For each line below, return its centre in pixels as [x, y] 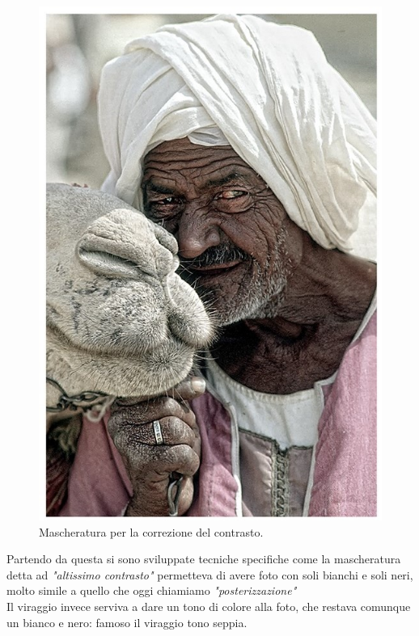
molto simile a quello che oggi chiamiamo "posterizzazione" [152, 590]
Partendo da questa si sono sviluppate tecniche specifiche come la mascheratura [204, 559]
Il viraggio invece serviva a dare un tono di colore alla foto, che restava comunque [209, 606]
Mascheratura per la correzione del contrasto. [151, 531]
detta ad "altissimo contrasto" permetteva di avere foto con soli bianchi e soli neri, [210, 574]
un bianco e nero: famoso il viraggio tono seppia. [127, 622]
